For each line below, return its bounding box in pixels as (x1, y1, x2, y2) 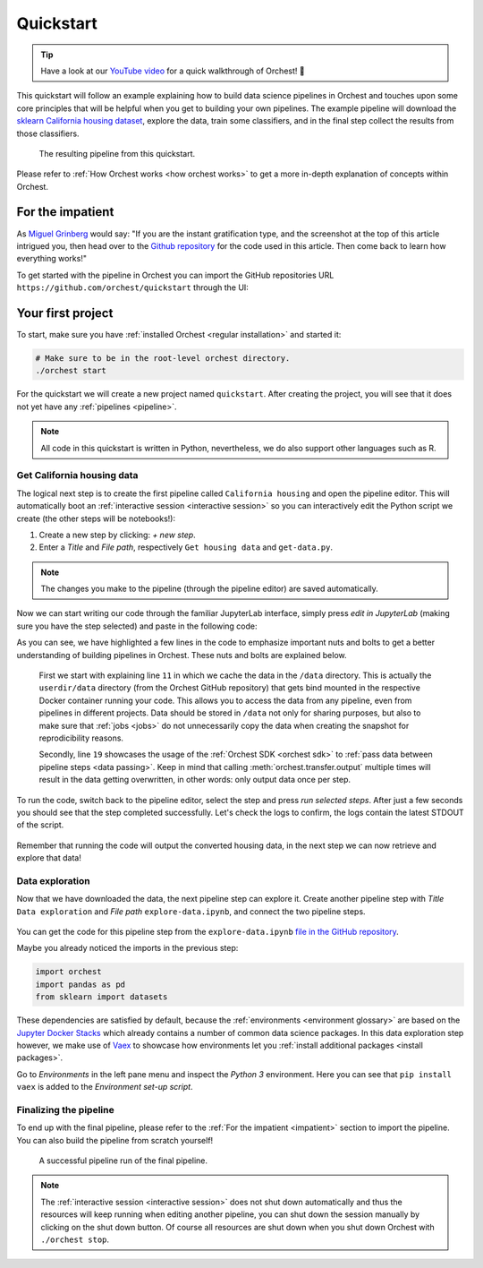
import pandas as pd (35, 979, 125, 990)
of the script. (16, 819, 64, 830)
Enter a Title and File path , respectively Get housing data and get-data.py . (38, 542, 334, 553)
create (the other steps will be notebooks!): (16, 513, 176, 524)
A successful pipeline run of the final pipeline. (38, 1155, 208, 1166)
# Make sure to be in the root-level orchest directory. (35, 354, 291, 364)
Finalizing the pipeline (16, 1103, 115, 1116)
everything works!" (16, 253, 87, 264)
